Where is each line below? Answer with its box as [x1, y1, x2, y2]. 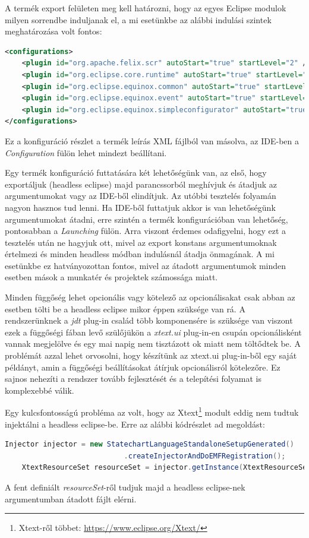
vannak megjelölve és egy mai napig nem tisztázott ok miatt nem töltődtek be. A [5, 337, 301, 350]
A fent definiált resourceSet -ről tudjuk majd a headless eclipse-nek [5, 481, 245, 493]
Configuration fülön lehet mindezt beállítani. [5, 146, 167, 159]
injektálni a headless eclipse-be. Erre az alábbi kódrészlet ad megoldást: [5, 417, 265, 430]
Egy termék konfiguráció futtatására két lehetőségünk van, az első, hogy [5, 166, 267, 179]
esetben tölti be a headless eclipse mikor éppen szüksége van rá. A [5, 302, 245, 315]
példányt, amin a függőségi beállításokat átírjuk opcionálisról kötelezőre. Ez [5, 360, 280, 373]
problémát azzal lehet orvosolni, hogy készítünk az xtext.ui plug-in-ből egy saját [5, 349, 297, 362]
